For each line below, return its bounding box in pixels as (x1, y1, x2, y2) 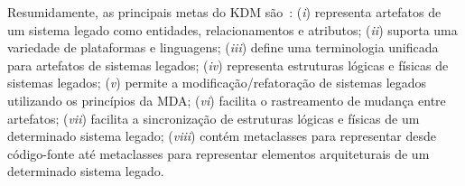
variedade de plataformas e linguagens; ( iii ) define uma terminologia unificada (7, 38, 439, 57)
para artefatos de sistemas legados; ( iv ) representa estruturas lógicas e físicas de (7, 55, 449, 74)
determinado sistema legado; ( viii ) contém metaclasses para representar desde (7, 126, 437, 145)
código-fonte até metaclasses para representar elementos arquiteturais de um (7, 144, 430, 163)
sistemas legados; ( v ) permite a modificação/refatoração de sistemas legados (7, 73, 427, 92)
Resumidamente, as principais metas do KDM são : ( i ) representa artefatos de (7, 3, 442, 21)
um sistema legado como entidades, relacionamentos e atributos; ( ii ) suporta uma (7, 20, 458, 39)
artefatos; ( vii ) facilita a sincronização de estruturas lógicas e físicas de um (7, 108, 420, 127)
